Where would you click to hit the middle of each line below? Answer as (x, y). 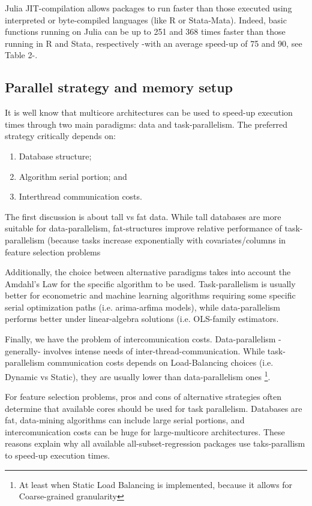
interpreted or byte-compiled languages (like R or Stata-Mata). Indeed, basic (146, 19)
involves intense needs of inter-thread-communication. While (154, 350)
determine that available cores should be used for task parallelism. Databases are (154, 408)
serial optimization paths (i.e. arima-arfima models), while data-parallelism (142, 307)
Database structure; (55, 156)
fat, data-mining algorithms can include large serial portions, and (125, 420)
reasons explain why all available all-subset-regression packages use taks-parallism (155, 443)
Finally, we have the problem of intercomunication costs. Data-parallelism (140, 339)
